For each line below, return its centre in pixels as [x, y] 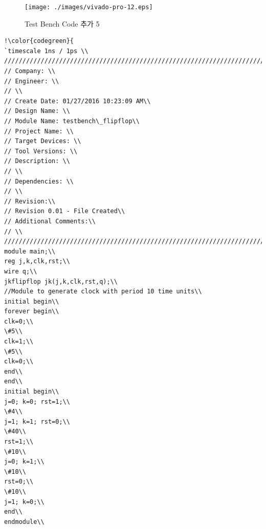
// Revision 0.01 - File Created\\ [65, 211]
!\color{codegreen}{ [39, 41]
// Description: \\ [37, 161]
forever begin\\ [32, 312]
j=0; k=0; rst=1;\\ [37, 401]
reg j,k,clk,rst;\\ [37, 261]
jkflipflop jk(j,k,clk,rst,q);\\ [61, 281]
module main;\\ [30, 251]
